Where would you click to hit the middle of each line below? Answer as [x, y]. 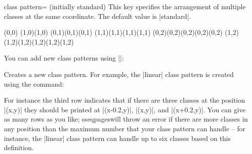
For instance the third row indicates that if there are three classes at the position [125, 100]
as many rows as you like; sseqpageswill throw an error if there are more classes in [126, 119]
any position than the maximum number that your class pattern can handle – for [125, 128]
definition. [19, 147]
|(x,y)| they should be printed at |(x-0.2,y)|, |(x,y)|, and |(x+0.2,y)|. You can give [125, 109]
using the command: [34, 84]
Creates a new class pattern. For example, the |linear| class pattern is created [119, 74]
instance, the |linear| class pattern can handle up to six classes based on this [118, 138]
